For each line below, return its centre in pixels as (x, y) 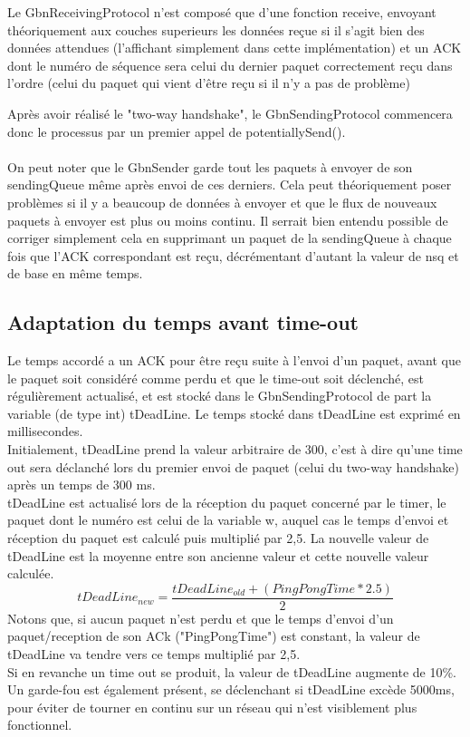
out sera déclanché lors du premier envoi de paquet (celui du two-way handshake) (233, 466)
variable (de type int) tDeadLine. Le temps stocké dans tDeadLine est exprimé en (234, 413)
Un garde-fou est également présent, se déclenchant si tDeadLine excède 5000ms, (231, 689)
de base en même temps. (75, 273)
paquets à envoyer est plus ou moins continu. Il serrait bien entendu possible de (228, 220)
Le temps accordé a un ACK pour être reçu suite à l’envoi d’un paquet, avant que (234, 360)
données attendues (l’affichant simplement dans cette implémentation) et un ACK (235, 48)
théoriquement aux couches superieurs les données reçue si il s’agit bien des (216, 29)
